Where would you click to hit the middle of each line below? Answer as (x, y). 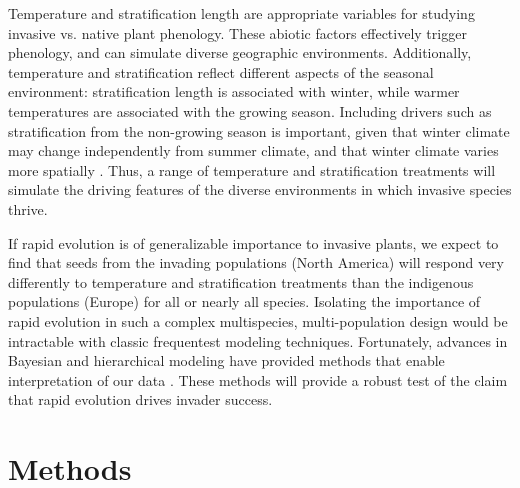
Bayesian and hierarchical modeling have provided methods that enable (226, 360)
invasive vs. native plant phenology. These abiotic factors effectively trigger (237, 32)
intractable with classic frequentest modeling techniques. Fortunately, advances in (258, 340)
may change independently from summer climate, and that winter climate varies (253, 150)
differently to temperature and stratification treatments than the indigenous (241, 281)
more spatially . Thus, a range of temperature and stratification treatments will (252, 169)
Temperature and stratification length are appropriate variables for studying (241, 13)
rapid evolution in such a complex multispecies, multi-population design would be (258, 320)
